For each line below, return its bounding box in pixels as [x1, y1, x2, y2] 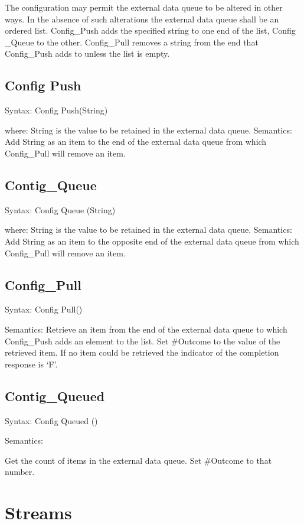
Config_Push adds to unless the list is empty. [5, 47, 170, 60]
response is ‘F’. [5, 357, 58, 370]
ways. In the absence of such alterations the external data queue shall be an [5, 12, 279, 25]
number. [5, 466, 35, 478]
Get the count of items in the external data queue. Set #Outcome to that [5, 454, 272, 466]
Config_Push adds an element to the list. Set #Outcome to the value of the [5, 334, 280, 347]
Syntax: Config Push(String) [5, 104, 108, 116]
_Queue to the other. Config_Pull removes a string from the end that [5, 35, 259, 48]
